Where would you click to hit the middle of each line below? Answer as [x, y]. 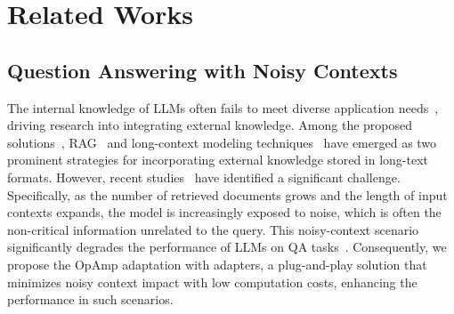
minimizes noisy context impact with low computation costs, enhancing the [212, 282]
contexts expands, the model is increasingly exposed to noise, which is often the [224, 212]
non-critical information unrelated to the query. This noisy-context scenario [213, 229]
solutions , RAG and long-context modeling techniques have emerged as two [222, 142]
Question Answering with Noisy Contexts [203, 70]
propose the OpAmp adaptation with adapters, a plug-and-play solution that [217, 264]
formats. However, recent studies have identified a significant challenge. [204, 177]
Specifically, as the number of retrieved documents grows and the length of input [227, 194]
